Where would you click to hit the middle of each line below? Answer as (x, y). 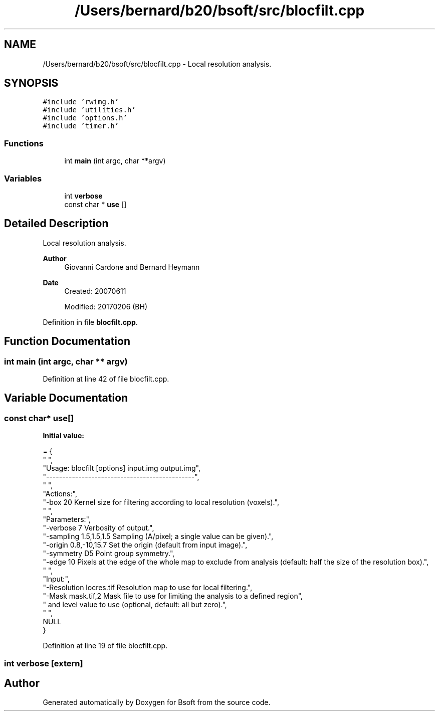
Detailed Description (56, 224)
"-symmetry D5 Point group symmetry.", (109, 554)
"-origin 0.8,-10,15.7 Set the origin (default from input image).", (145, 545)
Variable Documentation (66, 398)
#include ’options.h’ (85, 118)
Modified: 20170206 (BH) (106, 306)
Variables (23, 178)
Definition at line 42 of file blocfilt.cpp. (106, 379)
